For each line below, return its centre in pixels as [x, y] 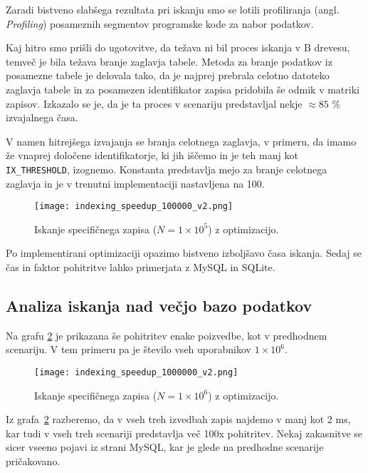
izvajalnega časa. [42, 117]
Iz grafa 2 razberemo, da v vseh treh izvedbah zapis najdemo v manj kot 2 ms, [178, 419]
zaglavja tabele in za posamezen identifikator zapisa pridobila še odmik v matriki [183, 89]
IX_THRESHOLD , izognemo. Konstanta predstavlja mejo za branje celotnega [167, 169]
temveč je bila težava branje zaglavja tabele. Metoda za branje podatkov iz [169, 61]
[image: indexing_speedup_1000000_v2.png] [136, 373]
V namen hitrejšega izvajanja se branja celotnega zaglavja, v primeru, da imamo [181, 141]
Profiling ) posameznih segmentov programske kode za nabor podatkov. [160, 23]
